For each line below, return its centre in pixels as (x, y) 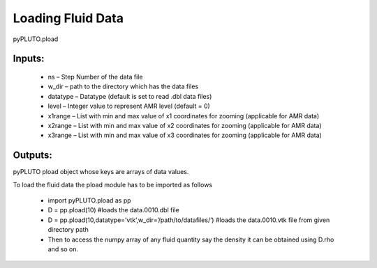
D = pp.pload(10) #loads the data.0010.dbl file (113, 210)
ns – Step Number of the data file (95, 77)
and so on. (63, 249)
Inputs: (29, 59)
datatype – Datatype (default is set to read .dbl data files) (130, 96)
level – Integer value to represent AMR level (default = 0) (129, 106)
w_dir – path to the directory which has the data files (123, 86)
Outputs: (32, 156)
